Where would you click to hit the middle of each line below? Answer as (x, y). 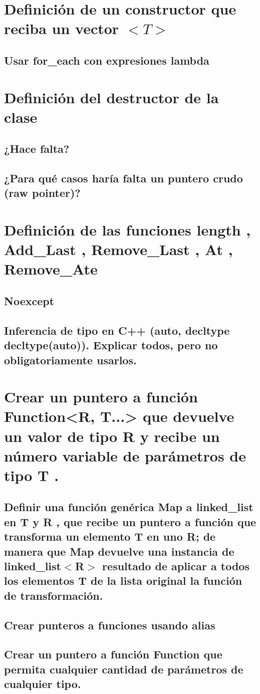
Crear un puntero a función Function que (113, 654)
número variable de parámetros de (125, 455)
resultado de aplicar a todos (176, 566)
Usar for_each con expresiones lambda (107, 60)
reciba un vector (62, 28)
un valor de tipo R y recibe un (112, 436)
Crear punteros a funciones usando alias (110, 625)
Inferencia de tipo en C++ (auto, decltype (117, 330)
